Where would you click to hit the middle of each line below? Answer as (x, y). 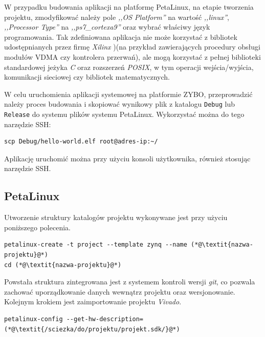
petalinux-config (34, 319)
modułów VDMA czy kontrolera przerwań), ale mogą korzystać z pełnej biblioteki (132, 56)
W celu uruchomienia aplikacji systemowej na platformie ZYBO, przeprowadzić (128, 94)
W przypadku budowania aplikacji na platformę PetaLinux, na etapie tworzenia (129, 7)
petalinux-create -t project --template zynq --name (96, 245)
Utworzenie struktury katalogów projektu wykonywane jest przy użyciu (116, 217)
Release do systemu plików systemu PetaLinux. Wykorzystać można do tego (124, 114)
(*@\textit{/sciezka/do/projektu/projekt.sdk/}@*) (92, 329)
